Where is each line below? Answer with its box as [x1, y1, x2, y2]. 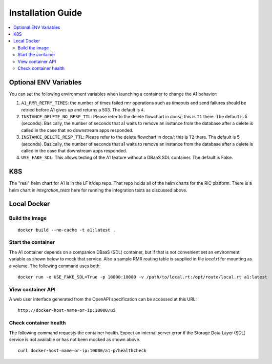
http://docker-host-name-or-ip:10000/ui [18, 308, 116, 313]
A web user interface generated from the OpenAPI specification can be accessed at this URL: [9, 296, 197, 302]
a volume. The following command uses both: [9, 263, 101, 269]
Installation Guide [9, 7, 83, 18]
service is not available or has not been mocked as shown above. [9, 336, 141, 342]
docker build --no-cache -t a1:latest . [18, 227, 116, 233]
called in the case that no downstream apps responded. [21, 127, 134, 133]
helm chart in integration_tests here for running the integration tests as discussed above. [9, 187, 188, 193]
